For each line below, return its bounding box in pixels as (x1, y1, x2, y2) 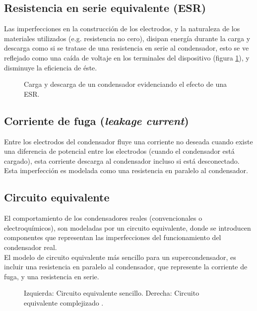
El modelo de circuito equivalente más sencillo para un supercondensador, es (4, 251, 236, 262)
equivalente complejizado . (24, 297, 104, 308)
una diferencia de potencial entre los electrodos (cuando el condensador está (4, 146, 235, 156)
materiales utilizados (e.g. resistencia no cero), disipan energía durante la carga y (4, 33, 251, 43)
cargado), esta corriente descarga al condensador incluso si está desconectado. (4, 155, 240, 166)
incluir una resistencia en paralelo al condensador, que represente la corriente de (4, 261, 248, 272)
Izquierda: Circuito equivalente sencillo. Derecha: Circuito (24, 288, 199, 298)
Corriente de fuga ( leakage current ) (4, 113, 189, 128)
